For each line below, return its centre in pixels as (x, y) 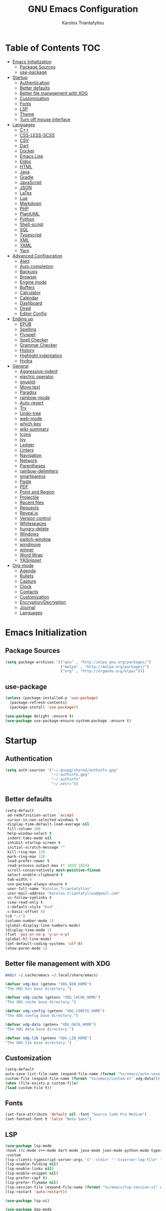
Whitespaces (33, 523)
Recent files (32, 502)
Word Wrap (31, 555)
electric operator (37, 376)
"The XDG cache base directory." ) (41, 1002)
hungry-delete (34, 528)
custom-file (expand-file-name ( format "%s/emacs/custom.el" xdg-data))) (83, 1078)
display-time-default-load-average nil (48, 824)
